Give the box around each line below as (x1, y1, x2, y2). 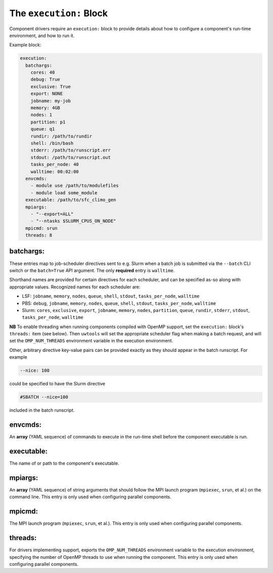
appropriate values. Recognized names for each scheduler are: (9, 284, 141, 290)
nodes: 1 (30, 112, 53, 118)
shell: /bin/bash (30, 141, 74, 146)
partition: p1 (30, 119, 66, 125)
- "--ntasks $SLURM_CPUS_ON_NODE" (30, 218, 116, 224)
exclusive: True (30, 83, 71, 90)
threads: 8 (25, 233, 53, 238)
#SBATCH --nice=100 (20, 394, 68, 400)
